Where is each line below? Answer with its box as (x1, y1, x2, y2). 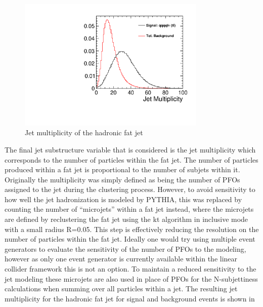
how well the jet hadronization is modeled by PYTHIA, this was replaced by (5, 194, 242, 204)
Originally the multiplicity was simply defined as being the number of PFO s (5, 174, 240, 184)
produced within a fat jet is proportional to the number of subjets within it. (5, 164, 240, 175)
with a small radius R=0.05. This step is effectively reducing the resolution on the (5, 223, 259, 234)
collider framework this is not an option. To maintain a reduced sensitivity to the (5, 263, 256, 274)
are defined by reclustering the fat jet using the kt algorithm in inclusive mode (5, 214, 248, 224)
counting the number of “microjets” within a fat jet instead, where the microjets (5, 204, 254, 214)
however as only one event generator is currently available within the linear (5, 253, 238, 264)
